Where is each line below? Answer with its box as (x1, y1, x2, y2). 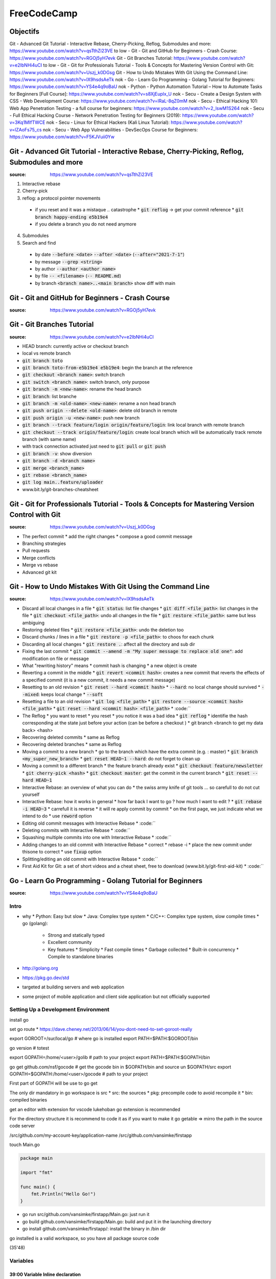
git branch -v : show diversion (22, 450, 92, 456)
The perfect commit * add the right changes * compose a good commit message (22, 533, 193, 539)
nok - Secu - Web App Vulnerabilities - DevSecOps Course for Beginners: (42, 126, 198, 133)
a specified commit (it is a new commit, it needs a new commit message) (22, 677, 176, 683)
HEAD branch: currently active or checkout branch (22, 343, 129, 349)
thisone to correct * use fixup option (22, 849, 102, 855)
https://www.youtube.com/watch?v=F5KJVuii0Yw (9, 134, 115, 140)
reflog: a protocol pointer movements (22, 195, 101, 201)
